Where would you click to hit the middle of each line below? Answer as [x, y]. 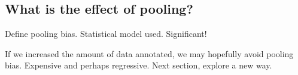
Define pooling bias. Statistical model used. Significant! [106, 34]
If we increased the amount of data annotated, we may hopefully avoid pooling [149, 53]
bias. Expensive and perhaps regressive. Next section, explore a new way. [139, 65]
